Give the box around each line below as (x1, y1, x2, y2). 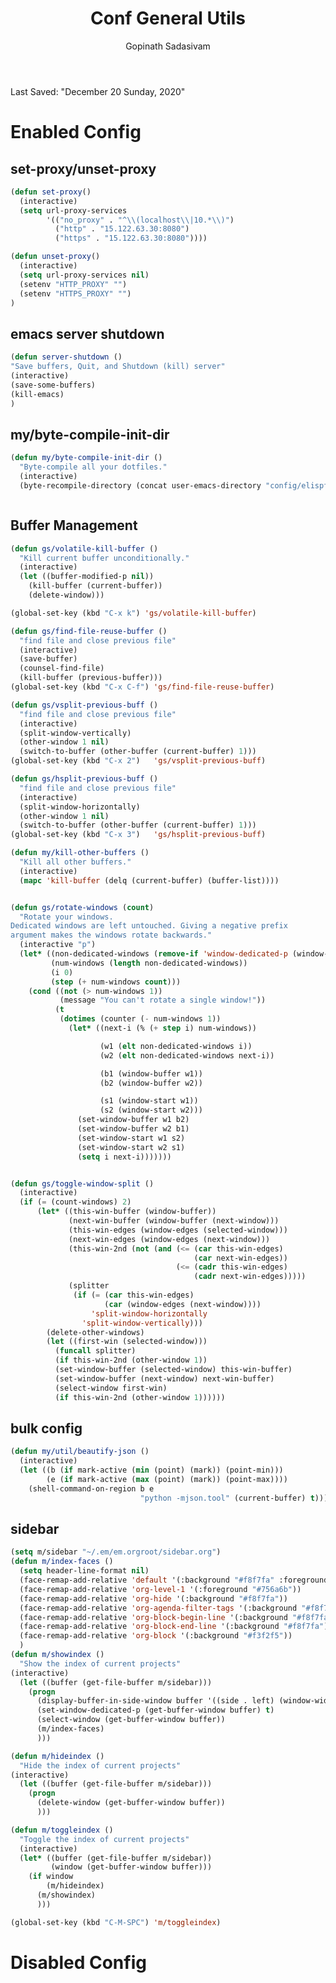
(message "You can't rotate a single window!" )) (59, 995, 267, 1006)
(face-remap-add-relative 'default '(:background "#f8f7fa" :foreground (19, 1575, 329, 1585)
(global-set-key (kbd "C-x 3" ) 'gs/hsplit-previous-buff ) (10, 830, 267, 840)
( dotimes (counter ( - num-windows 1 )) (59, 1014, 222, 1024)
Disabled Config (10, 1951, 147, 1974)
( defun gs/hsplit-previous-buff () (10, 774, 159, 784)
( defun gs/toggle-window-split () (10, 1178, 155, 1189)
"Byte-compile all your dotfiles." (19, 462, 168, 472)
